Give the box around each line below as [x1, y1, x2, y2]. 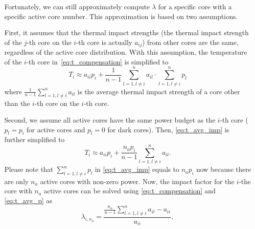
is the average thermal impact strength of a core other [77, 86, 240, 96]
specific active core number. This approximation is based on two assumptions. [4, 11, 238, 21]
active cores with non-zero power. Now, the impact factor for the [40, 176, 234, 186]
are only [4, 176, 29, 186]
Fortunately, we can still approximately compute [4, 1, 150, 11]
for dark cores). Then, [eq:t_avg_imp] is [107, 124, 230, 134]
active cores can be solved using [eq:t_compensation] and [44, 186, 216, 196]
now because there [196, 164, 251, 174]
